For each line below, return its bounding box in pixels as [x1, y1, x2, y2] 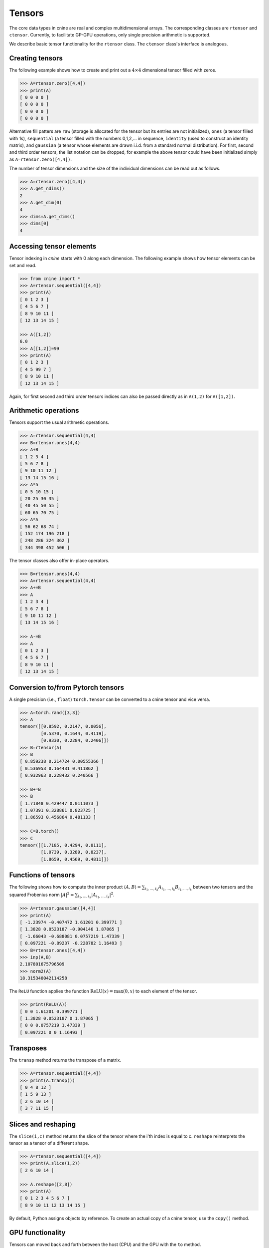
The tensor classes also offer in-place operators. [9, 557, 110, 564]
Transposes [9, 1044, 47, 1053]
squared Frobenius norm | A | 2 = [9, 891, 74, 898]
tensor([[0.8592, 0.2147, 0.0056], [19, 724, 107, 729]
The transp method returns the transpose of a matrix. [9, 1057, 122, 1063]
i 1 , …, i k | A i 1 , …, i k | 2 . [78, 891, 115, 900]
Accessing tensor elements [9, 242, 97, 251]
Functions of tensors [9, 871, 75, 880]
